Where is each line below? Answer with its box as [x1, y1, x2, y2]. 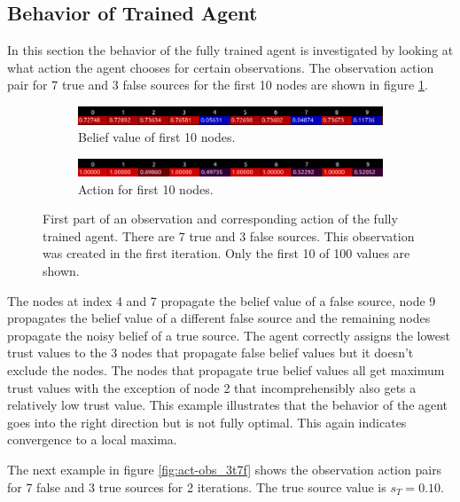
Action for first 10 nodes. [78, 179, 214, 198]
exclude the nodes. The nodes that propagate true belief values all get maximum [7, 360, 445, 379]
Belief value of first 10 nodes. [78, 128, 236, 146]
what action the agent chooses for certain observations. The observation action [7, 58, 434, 76]
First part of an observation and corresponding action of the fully [43, 209, 398, 228]
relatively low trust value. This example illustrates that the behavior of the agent [7, 396, 448, 414]
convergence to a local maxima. [7, 430, 177, 449]
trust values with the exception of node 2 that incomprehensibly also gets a [7, 378, 417, 396]
